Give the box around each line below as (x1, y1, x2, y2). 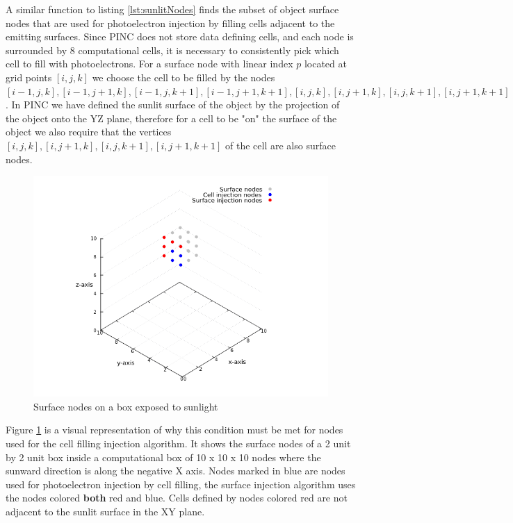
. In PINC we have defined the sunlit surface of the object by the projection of (6, 97, 340, 112)
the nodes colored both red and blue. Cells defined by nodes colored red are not (6, 490, 348, 505)
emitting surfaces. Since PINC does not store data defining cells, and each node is (6, 29, 354, 44)
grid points (6, 69, 52, 84)
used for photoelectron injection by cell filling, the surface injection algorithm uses (6, 476, 356, 491)
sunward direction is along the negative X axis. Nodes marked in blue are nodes (6, 463, 345, 478)
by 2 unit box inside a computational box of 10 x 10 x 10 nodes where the (6, 449, 321, 464)
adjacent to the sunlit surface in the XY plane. (6, 504, 205, 518)
